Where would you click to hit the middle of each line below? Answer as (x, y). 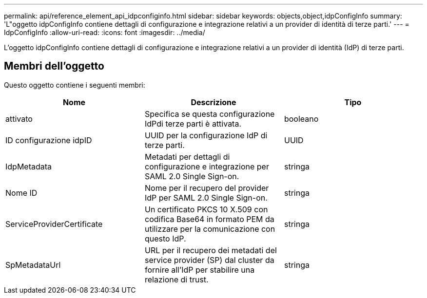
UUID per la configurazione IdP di (206, 135)
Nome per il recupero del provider (207, 188)
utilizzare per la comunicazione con (210, 229)
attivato (19, 119)
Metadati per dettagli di (187, 157)
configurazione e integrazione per (207, 166)
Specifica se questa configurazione (210, 114)
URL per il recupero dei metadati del (211, 250)
